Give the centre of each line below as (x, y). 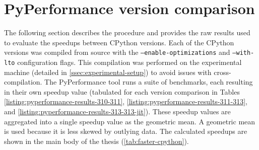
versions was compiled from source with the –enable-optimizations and (117, 52)
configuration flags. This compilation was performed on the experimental (129, 62)
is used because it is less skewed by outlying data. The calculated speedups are (126, 131)
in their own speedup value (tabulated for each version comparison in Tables (122, 91)
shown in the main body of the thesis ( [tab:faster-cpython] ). (96, 141)
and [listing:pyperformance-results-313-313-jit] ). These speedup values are (117, 111)
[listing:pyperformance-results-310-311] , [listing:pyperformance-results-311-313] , (126, 101)
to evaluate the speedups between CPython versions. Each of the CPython (119, 42)
